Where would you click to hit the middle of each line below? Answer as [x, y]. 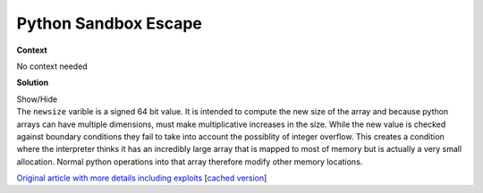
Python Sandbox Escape [110, 23]
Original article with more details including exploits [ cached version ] [142, 178]
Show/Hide [37, 99]
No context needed [52, 66]
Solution [33, 83]
